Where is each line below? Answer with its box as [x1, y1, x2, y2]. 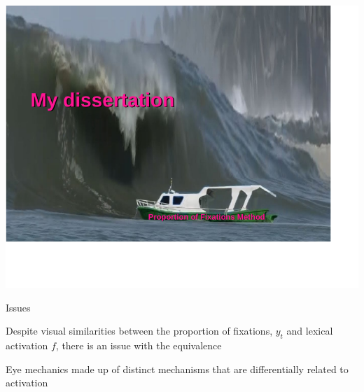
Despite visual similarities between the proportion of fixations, [6, 323, 273, 338]
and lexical [286, 323, 333, 338]
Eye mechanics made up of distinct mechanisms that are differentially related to [6, 361, 349, 376]
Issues [6, 300, 31, 314]
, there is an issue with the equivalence [55, 338, 222, 353]
